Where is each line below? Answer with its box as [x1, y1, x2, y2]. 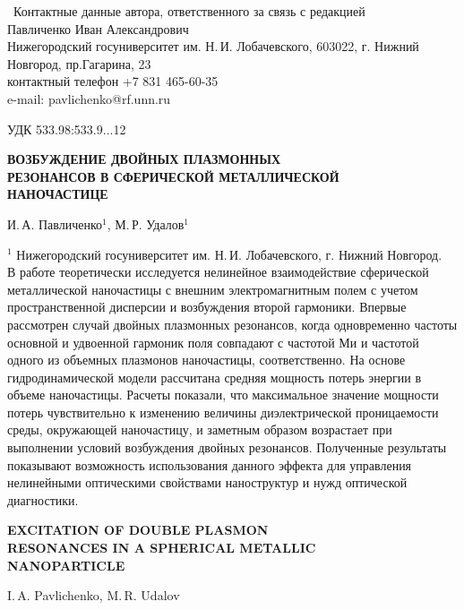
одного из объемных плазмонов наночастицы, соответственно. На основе [7, 350, 406, 369]
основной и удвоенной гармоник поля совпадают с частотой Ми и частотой [7, 332, 419, 351]
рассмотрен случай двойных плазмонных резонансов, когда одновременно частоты [7, 314, 458, 333]
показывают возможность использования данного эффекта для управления [7, 455, 412, 474]
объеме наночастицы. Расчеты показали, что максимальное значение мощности [7, 385, 439, 404]
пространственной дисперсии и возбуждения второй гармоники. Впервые [7, 297, 407, 316]
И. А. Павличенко [7, 214, 103, 233]
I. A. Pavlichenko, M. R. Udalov [7, 586, 180, 605]
